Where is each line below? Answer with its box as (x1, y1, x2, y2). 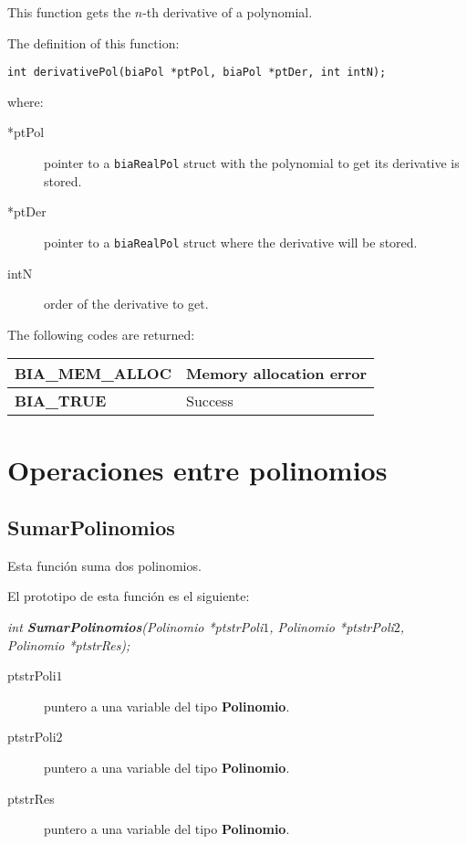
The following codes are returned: (7, 324, 195, 343)
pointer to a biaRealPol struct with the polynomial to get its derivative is (44, 153, 460, 173)
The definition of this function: (7, 33, 180, 52)
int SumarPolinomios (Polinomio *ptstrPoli (7, 617, 264, 637)
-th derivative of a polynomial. (142, 3, 313, 21)
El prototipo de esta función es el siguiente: (7, 586, 250, 606)
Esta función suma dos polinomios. (7, 555, 202, 575)
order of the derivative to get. (44, 294, 209, 313)
